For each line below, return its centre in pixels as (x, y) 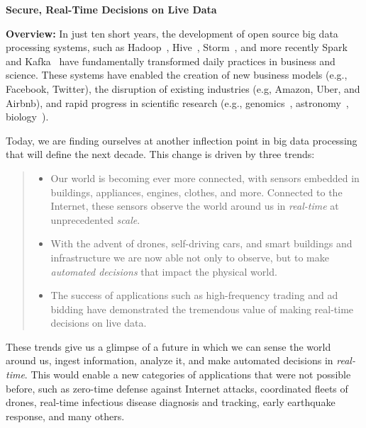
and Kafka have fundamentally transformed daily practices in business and (171, 61)
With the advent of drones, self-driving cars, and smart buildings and (201, 243)
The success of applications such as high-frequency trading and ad (194, 295)
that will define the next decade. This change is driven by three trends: (160, 154)
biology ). (27, 117)
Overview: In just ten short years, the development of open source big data (172, 33)
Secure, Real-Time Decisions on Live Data (111, 9)
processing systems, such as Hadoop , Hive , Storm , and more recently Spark (177, 47)
